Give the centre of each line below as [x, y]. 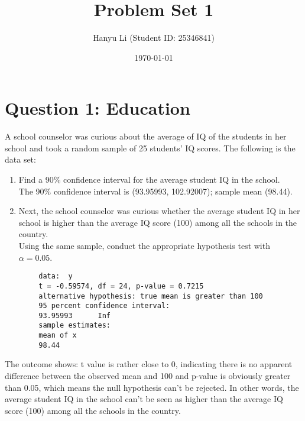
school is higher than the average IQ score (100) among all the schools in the [158, 222]
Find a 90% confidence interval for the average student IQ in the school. [149, 179]
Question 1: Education [98, 108]
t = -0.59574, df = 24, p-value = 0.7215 [121, 286]
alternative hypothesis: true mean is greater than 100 [151, 296]
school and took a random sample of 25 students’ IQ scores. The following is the [150, 148]
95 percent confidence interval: [104, 306]
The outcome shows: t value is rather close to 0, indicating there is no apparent [149, 364]
